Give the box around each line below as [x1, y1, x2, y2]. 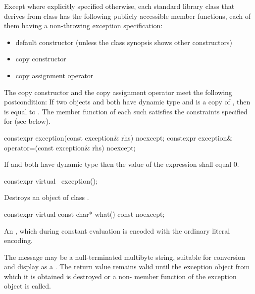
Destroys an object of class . [4, 192, 89, 202]
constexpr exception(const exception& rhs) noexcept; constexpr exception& [4, 132, 233, 143]
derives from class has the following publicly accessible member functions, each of [4, 10, 251, 21]
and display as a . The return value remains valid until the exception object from [4, 261, 250, 272]
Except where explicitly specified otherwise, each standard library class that [4, 1, 235, 11]
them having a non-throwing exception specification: [4, 20, 163, 31]
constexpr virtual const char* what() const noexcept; [4, 208, 165, 219]
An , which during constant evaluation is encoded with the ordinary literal [4, 225, 230, 236]
